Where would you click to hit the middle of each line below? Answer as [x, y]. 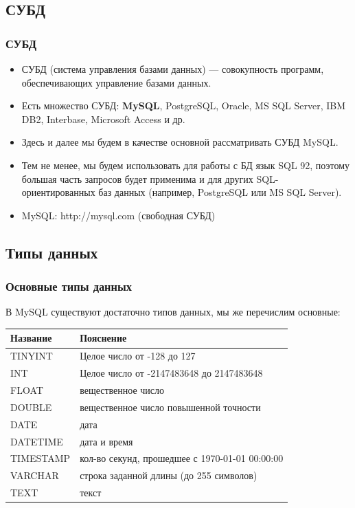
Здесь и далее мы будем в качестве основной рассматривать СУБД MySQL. [180, 142]
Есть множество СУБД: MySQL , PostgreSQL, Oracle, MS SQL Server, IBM [184, 106]
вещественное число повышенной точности [170, 407]
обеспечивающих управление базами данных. [116, 82]
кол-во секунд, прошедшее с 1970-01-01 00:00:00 [182, 458]
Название [31, 338]
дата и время [106, 441]
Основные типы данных [69, 286]
